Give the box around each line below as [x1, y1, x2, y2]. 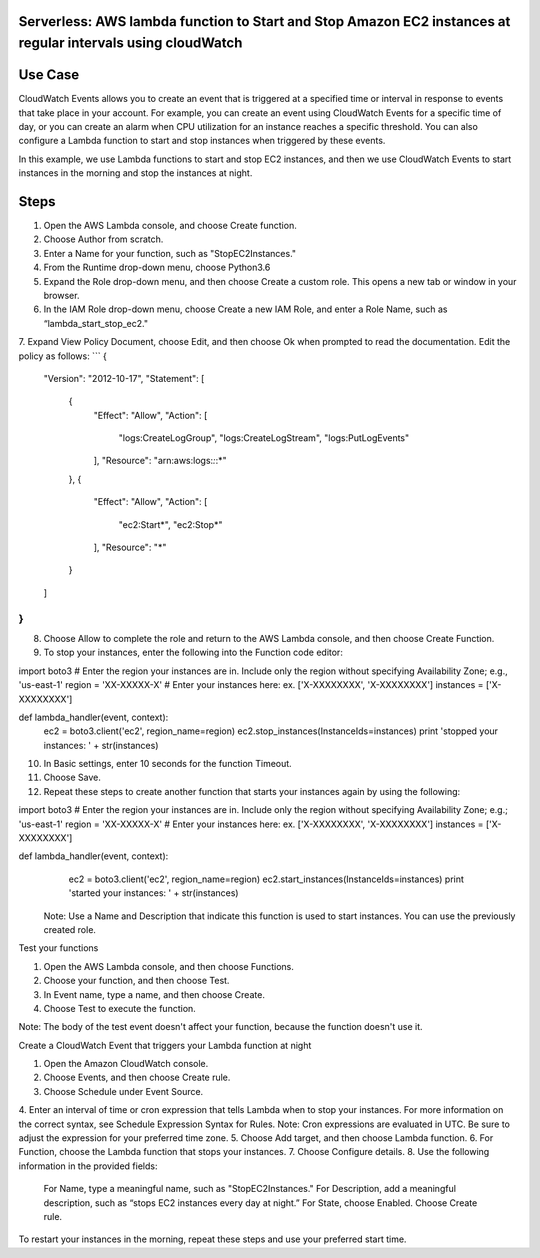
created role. [43, 923, 97, 935]
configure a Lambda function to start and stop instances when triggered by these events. [18, 135, 386, 147]
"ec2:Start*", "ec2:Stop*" [118, 518, 223, 530]
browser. [43, 289, 80, 301]
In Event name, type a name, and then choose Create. [43, 988, 265, 1000]
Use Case [18, 66, 80, 84]
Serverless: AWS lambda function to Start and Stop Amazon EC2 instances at [18, 13, 511, 30]
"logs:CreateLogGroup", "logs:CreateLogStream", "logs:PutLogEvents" [118, 432, 410, 444]
